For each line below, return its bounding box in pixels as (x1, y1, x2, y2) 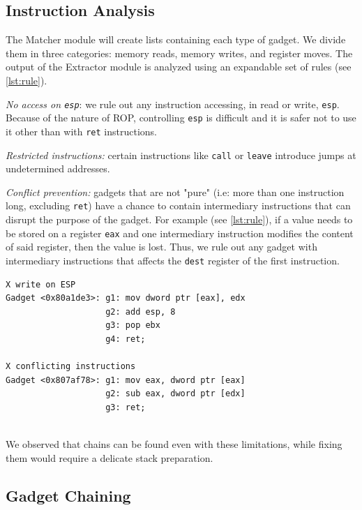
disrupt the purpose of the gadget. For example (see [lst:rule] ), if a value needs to (6, 212, 353, 227)
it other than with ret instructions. (6, 123, 157, 138)
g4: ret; (105, 333, 146, 344)
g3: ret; (105, 402, 146, 412)
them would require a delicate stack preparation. (6, 450, 213, 465)
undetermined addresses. (6, 161, 110, 176)
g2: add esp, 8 (105, 306, 176, 317)
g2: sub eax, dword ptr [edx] (105, 389, 246, 399)
